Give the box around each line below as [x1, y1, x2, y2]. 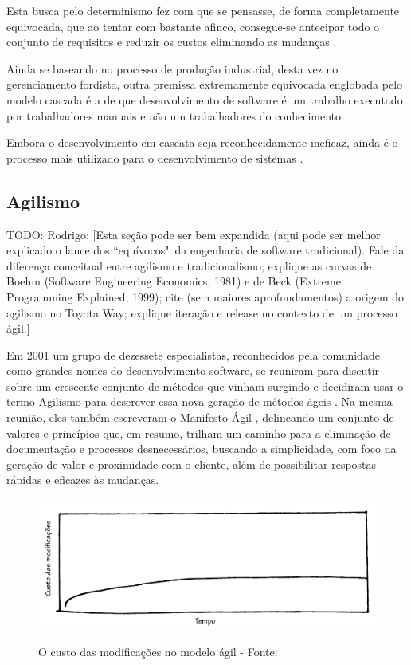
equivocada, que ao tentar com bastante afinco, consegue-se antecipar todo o [6, 18, 380, 34]
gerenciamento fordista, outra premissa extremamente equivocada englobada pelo [6, 76, 403, 92]
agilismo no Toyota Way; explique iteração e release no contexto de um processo [6, 304, 397, 321]
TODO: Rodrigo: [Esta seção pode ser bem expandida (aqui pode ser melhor [6, 226, 381, 242]
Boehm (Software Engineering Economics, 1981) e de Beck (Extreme [6, 273, 341, 289]
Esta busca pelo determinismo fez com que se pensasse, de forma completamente [6, 2, 400, 18]
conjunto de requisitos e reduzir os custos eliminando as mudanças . [6, 33, 337, 50]
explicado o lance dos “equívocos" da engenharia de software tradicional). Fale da [6, 242, 405, 258]
